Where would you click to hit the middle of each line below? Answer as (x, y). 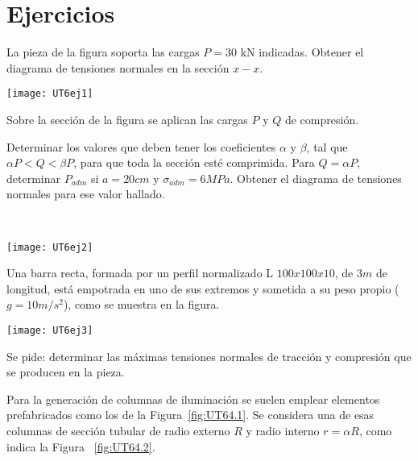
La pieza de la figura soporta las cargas (103, 52)
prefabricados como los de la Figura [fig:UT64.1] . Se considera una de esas (190, 415)
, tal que (327, 146)
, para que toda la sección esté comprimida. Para (194, 162)
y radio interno (283, 430)
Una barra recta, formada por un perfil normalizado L (140, 273)
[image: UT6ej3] (50, 330)
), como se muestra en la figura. (141, 304)
